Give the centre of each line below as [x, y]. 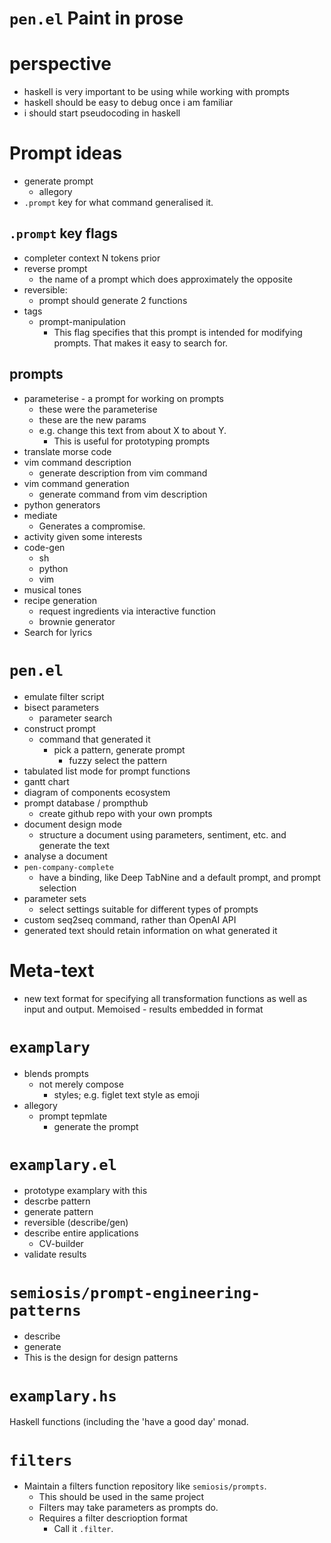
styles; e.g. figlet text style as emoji [126, 1094]
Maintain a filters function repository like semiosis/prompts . [145, 1486]
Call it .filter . [83, 1529]
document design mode [72, 824]
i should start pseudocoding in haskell [102, 113]
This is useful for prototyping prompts [132, 441]
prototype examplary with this [85, 1191]
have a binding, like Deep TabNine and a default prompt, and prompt [179, 877]
